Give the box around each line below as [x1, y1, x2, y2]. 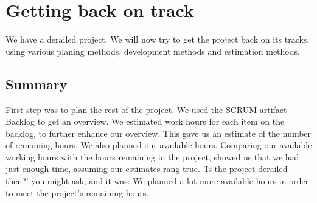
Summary [5, 74, 68, 93]
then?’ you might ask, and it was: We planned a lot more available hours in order [5, 174, 309, 187]
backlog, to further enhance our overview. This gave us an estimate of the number [5, 126, 312, 139]
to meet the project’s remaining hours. [5, 186, 149, 199]
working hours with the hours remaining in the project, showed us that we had [5, 150, 299, 163]
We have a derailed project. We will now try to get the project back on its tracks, [5, 33, 310, 46]
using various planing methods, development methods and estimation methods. [5, 44, 300, 57]
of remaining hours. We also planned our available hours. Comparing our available [5, 139, 312, 151]
